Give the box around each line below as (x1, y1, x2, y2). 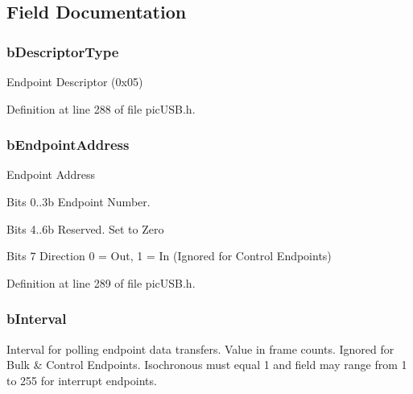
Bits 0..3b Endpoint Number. (6, 193, 151, 209)
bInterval (6, 309, 67, 329)
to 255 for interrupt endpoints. (6, 371, 157, 388)
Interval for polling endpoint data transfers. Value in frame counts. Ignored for (6, 340, 394, 357)
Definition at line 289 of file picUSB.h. (6, 274, 196, 291)
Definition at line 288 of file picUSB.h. (6, 100, 196, 117)
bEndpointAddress (6, 135, 130, 155)
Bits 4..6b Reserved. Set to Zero (6, 220, 164, 237)
